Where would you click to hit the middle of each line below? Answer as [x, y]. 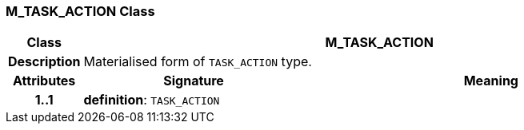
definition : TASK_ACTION [152, 100]
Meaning [491, 81]
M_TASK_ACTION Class [80, 11]
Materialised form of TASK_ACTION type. [198, 62]
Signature [194, 81]
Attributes [44, 81]
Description [44, 62]
